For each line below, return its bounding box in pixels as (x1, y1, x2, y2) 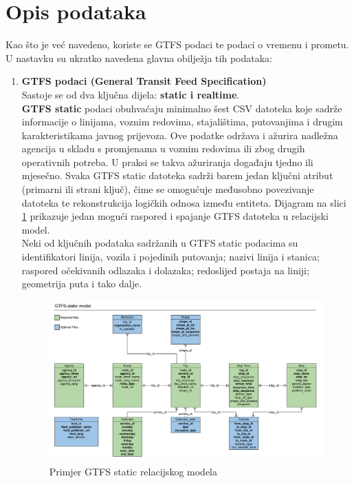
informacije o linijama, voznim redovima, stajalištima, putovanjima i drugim (21, 114, 343, 129)
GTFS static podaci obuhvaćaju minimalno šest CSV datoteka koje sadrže (21, 101, 342, 115)
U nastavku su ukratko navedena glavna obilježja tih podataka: (5, 50, 272, 65)
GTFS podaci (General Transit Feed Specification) (21, 74, 267, 88)
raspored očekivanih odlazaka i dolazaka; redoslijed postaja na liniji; (21, 263, 309, 277)
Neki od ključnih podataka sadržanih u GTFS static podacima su (21, 236, 298, 250)
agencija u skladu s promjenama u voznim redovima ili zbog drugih (21, 141, 305, 156)
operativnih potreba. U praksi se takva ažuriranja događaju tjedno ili (21, 154, 313, 169)
